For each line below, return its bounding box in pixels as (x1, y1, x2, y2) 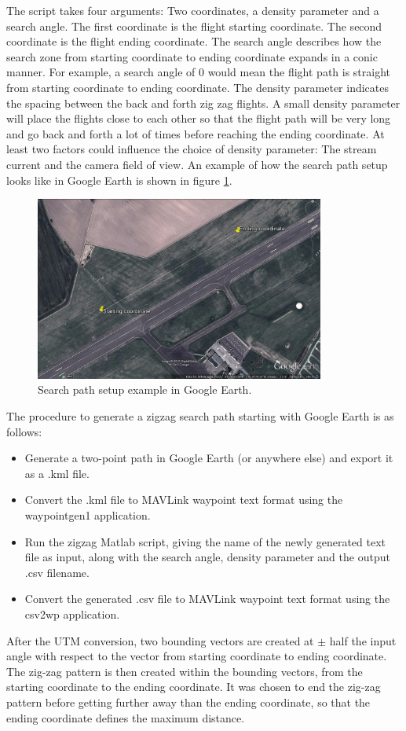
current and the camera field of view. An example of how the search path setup (6, 156, 388, 172)
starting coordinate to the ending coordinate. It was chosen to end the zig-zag (6, 678, 381, 695)
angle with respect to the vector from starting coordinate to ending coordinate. (6, 648, 387, 664)
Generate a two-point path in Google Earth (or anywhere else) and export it (24, 450, 393, 466)
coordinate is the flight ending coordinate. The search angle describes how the (6, 33, 382, 50)
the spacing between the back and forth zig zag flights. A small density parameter (6, 94, 401, 111)
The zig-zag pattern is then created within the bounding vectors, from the (6, 663, 363, 679)
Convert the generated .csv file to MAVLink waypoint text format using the (24, 590, 390, 607)
